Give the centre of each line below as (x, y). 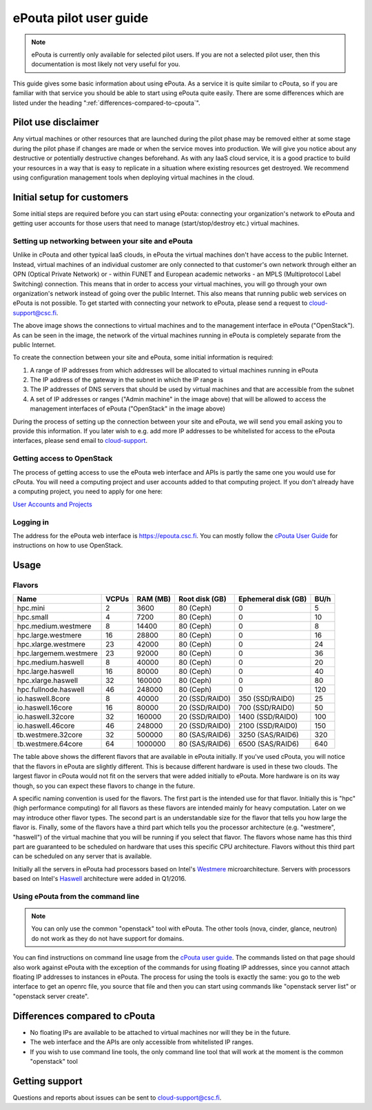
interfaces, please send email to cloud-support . (80, 441)
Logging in (31, 522)
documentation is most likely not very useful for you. (106, 64)
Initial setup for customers (71, 197)
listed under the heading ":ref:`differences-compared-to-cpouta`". (106, 103)
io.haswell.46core (46, 726)
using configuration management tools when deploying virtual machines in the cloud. (134, 177)
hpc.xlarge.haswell (48, 681)
